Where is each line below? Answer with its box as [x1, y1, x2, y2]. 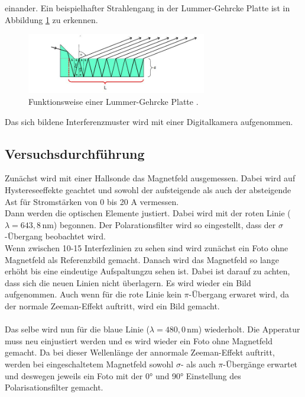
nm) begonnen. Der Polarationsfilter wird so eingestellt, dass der [42, 218, 276, 230]
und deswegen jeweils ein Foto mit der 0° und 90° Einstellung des [5, 369, 241, 382]
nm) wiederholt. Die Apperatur [187, 323, 300, 335]
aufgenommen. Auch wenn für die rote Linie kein [5, 288, 181, 300]
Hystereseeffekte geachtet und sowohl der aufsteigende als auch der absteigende [5, 184, 291, 196]
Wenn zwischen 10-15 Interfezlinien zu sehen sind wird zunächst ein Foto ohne [5, 241, 288, 254]
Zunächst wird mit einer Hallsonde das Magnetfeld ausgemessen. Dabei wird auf [5, 172, 296, 184]
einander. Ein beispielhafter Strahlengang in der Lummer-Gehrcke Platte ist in [5, 2, 290, 14]
